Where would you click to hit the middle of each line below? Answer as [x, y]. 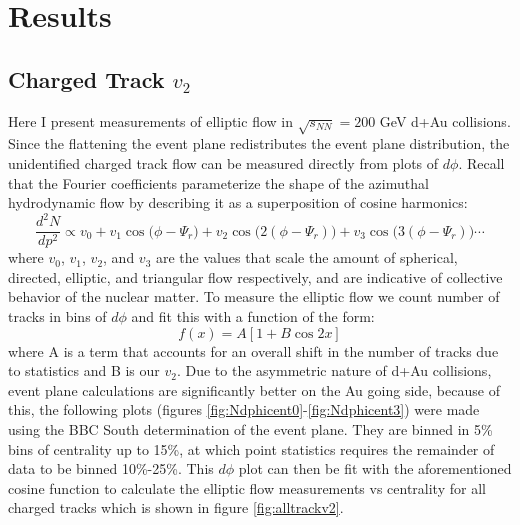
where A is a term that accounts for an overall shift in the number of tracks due [253, 350]
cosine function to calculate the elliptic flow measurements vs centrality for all [247, 487]
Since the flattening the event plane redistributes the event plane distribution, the [259, 143]
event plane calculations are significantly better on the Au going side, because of [254, 389]
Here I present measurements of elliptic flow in [150, 120]
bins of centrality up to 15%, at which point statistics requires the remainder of [251, 448]
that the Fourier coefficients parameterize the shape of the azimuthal [218, 182]
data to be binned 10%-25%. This [111, 468]
